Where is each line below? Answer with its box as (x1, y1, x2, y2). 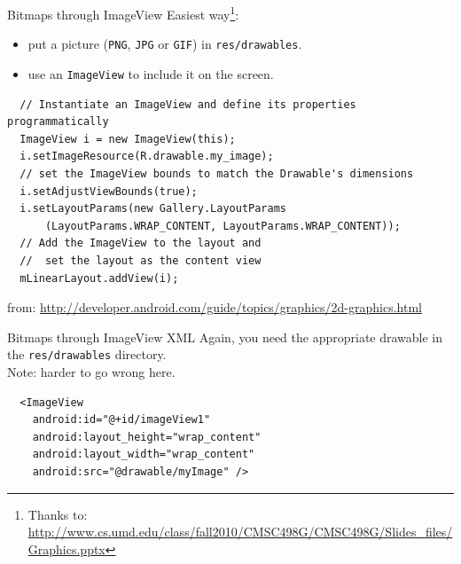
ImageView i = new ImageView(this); (20, 132, 236, 145)
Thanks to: (27, 505, 88, 523)
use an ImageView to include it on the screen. (27, 64, 274, 82)
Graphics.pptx (27, 539, 105, 558)
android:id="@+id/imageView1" (32, 413, 211, 427)
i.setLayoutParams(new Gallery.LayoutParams (20, 202, 286, 215)
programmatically (7, 115, 109, 129)
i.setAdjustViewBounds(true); (20, 184, 198, 198)
